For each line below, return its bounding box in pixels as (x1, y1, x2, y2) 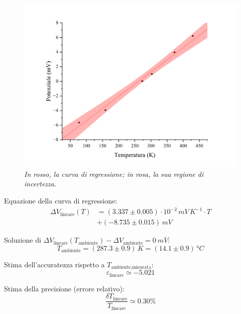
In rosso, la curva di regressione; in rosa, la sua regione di (24, 168, 204, 179)
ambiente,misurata (111, 265, 151, 270)
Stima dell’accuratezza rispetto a (4, 259, 105, 269)
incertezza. (24, 178, 57, 189)
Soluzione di (4, 235, 41, 245)
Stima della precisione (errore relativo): (4, 283, 125, 293)
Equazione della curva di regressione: (4, 195, 117, 205)
